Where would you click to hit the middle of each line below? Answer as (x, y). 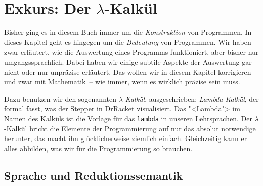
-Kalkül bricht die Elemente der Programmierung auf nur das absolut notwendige (130, 128)
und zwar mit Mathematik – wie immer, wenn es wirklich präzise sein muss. (122, 82)
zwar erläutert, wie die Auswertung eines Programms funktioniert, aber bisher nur (131, 52)
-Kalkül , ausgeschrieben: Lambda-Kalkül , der (191, 98)
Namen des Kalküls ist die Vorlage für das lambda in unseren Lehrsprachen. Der (128, 118)
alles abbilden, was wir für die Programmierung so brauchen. (98, 148)
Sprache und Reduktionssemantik (94, 175)
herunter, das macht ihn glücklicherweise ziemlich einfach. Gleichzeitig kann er (126, 138)
